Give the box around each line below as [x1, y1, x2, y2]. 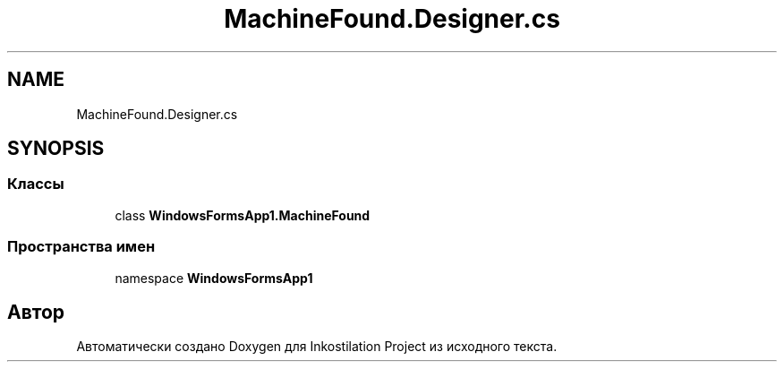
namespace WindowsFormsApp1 [115, 270, 313, 286]
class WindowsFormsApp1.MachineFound [115, 207, 371, 223]
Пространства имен [7, 237, 156, 256]
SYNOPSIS [7, 137, 105, 160]
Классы [7, 175, 64, 193]
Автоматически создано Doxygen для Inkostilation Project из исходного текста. [76, 339, 558, 355]
